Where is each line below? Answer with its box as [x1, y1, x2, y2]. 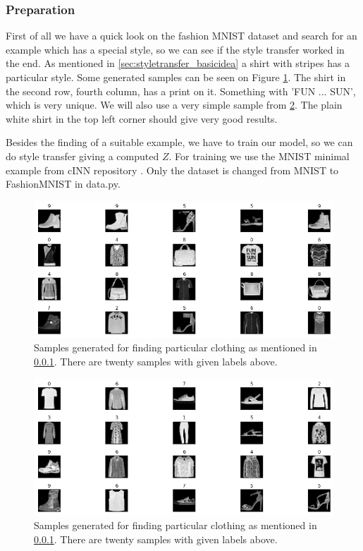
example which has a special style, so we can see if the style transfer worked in [6, 42, 345, 56]
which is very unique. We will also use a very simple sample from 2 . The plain [6, 97, 343, 112]
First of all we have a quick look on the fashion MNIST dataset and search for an [6, 28, 357, 43]
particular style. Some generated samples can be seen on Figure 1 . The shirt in [6, 70, 346, 84]
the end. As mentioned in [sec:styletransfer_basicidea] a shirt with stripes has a [6, 56, 350, 71]
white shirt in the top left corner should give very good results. [6, 111, 278, 126]
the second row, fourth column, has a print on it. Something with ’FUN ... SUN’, [6, 83, 356, 98]
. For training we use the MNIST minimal [168, 148, 350, 163]
